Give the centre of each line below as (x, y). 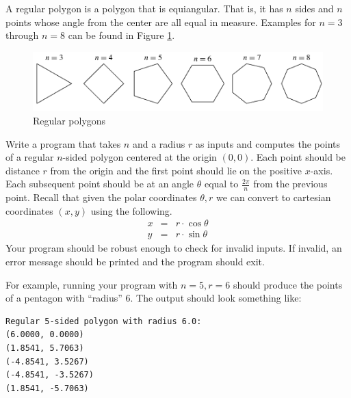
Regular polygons (69, 120)
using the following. (131, 210)
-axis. (322, 170)
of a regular (30, 157)
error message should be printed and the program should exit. (135, 262)
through (22, 35)
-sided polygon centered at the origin (140, 157)
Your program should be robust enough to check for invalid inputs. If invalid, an (174, 248)
